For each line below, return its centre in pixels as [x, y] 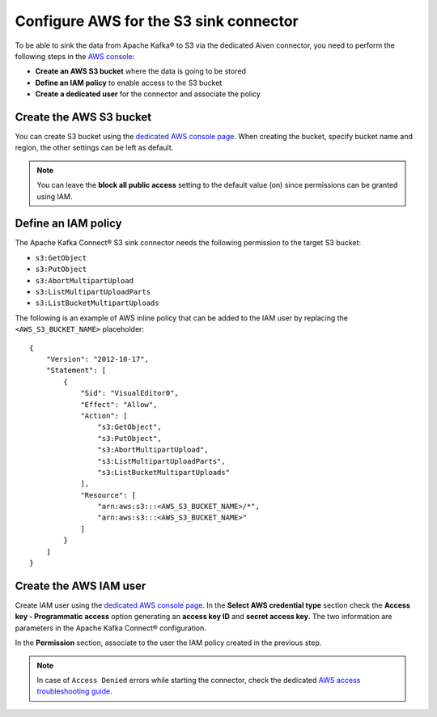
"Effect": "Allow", [119, 404]
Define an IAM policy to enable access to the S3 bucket [129, 83]
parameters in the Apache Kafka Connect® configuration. [110, 628]
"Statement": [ [76, 371]
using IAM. [55, 196]
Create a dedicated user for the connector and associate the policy [148, 94]
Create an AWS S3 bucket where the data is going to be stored [141, 71]
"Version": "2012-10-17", [98, 359]
